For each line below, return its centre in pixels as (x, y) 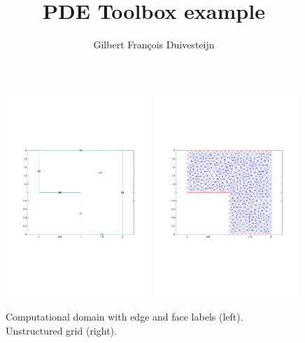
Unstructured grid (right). (61, 330)
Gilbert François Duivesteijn (154, 45)
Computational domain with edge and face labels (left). (125, 317)
